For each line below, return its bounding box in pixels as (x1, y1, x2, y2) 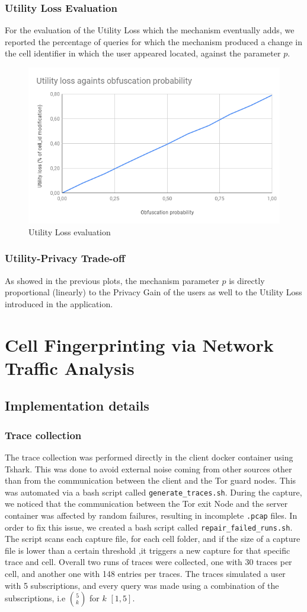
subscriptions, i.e (5, 592, 66, 604)
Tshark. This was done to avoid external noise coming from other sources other (5, 462, 292, 475)
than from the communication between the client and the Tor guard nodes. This (5, 474, 296, 487)
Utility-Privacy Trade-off (5, 251, 125, 266)
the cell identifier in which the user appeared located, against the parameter (5, 47, 281, 59)
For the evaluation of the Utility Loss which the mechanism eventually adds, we (5, 24, 295, 36)
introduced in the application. (5, 297, 113, 310)
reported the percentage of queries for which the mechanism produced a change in (5, 35, 303, 48)
